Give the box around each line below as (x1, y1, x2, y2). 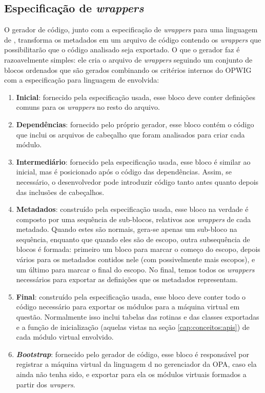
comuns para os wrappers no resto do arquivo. (16, 102, 160, 112)
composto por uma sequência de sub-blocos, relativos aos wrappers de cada (16, 213, 251, 224)
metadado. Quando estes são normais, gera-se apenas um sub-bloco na (16, 224, 237, 234)
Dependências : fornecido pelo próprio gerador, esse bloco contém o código (16, 119, 254, 129)
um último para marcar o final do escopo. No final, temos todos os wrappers (16, 264, 255, 274)
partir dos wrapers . (16, 379, 75, 389)
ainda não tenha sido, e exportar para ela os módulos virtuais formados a (16, 369, 247, 380)
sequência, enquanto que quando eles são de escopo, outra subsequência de (16, 233, 250, 244)
